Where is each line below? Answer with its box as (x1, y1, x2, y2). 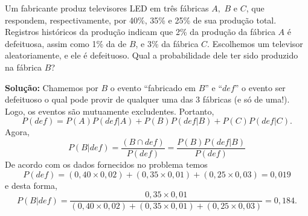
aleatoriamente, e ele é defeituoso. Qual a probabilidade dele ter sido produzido (5, 49, 298, 62)
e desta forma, (5, 179, 57, 191)
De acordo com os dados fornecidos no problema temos (5, 158, 208, 170)
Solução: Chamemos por (5, 81, 98, 94)
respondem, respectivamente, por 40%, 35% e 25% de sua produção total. (5, 13, 277, 26)
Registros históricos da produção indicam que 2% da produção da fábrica (5, 25, 275, 38)
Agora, (5, 125, 30, 138)
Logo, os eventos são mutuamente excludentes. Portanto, (5, 104, 214, 117)
